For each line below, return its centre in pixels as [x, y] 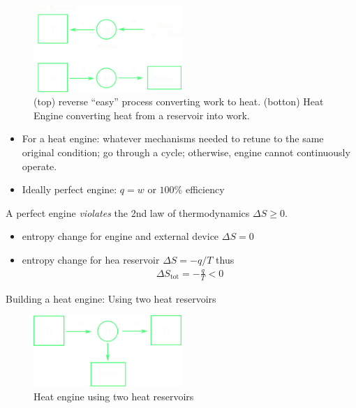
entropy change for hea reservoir [91, 260]
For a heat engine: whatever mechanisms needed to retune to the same [173, 138]
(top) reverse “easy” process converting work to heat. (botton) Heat [179, 101]
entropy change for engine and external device [120, 236]
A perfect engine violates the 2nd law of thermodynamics [128, 212]
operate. [39, 166]
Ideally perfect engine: [69, 189]
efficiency [205, 189]
